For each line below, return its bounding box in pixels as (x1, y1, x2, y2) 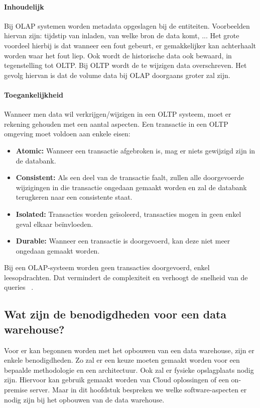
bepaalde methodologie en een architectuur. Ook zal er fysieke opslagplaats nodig (4, 364, 254, 375)
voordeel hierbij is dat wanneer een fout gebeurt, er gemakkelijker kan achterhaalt (4, 40, 256, 50)
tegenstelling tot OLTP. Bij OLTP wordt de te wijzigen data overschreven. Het (4, 60, 247, 70)
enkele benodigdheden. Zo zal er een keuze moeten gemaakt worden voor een (4, 355, 240, 365)
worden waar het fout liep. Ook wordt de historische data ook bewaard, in (4, 50, 232, 60)
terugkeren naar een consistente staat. (16, 192, 133, 202)
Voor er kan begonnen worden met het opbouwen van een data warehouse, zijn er (4, 345, 254, 355)
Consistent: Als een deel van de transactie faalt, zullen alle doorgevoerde (16, 172, 244, 183)
